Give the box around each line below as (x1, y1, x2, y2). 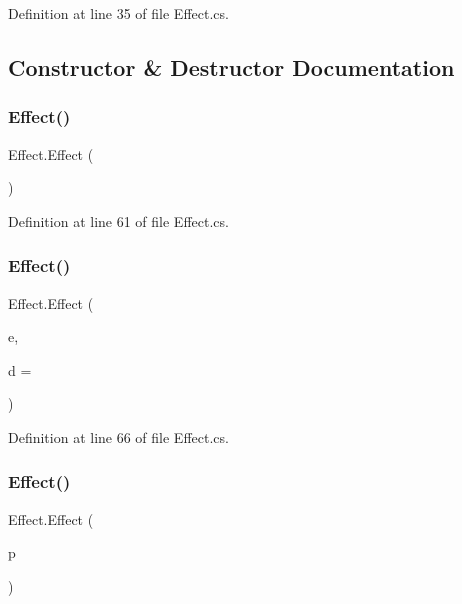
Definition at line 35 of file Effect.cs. (8, 3, 229, 23)
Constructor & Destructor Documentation (8, 51, 455, 82)
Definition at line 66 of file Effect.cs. (8, 426, 229, 447)
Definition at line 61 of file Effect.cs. (8, 210, 229, 231)
